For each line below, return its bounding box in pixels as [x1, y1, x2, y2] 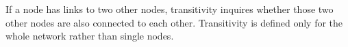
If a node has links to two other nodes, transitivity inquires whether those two [5, 2, 334, 16]
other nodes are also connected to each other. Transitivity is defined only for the [5, 15, 343, 29]
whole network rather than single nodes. [5, 29, 174, 43]
